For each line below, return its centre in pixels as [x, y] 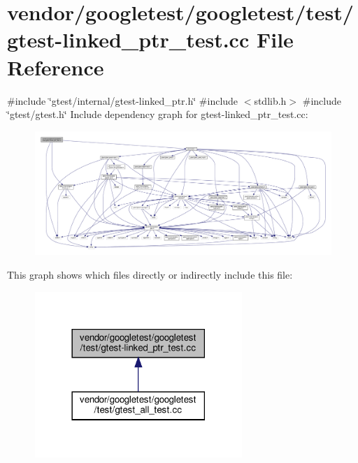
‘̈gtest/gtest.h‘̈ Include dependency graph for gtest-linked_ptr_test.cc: [158, 114]
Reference [56, 67]
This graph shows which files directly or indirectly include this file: [150, 274]
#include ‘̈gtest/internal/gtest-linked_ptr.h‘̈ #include [123, 100]
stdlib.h [270, 100]
